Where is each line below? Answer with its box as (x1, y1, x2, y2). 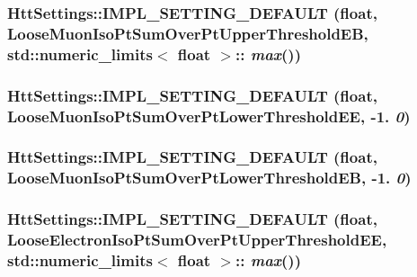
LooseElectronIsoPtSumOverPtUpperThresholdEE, (7, 228, 387, 251)
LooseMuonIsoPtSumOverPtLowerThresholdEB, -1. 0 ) (7, 166, 412, 189)
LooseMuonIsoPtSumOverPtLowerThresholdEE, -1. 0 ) (7, 104, 411, 127)
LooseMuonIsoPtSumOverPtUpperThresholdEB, (7, 22, 368, 44)
